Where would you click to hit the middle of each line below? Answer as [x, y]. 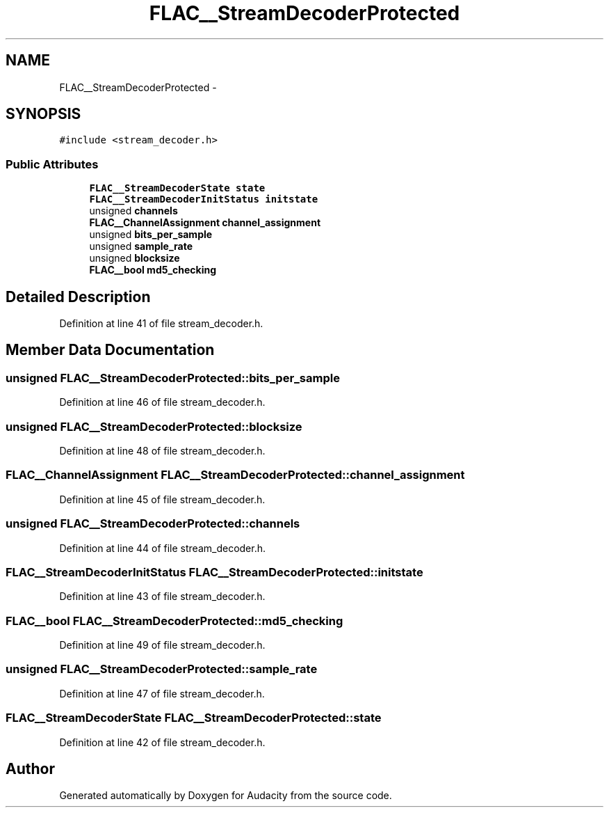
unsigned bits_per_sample [151, 235]
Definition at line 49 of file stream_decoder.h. [162, 645]
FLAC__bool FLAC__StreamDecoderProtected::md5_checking [174, 621]
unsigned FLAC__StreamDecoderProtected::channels [153, 524]
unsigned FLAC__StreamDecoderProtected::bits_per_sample [173, 378]
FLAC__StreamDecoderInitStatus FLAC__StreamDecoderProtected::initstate [214, 572]
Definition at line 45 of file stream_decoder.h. [162, 499]
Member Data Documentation [110, 350]
